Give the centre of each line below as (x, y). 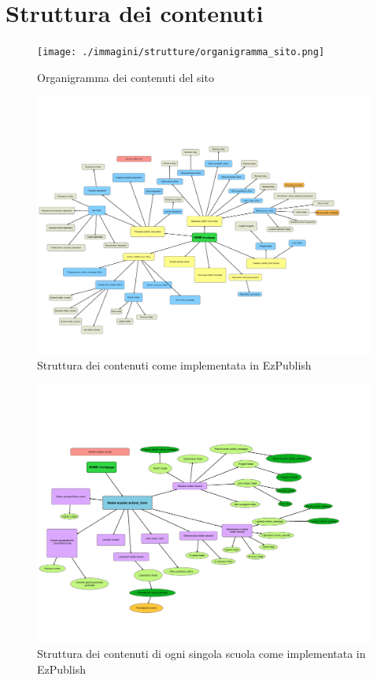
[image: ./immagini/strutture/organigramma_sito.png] (181, 52)
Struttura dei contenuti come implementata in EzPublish (174, 365)
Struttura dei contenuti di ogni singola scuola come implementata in (201, 654)
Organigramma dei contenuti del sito (126, 77)
